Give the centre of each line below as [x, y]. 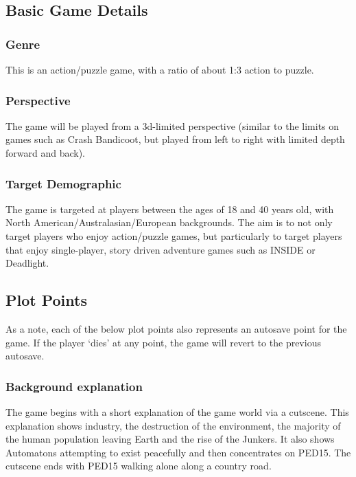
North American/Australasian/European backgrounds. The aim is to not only [169, 222]
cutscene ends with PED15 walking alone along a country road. [139, 466]
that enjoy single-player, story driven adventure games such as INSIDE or [161, 249]
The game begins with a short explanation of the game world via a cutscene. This [177, 411]
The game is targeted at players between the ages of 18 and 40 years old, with [170, 209]
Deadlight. [27, 263]
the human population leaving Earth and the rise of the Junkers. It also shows [170, 439]
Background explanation [74, 386]
